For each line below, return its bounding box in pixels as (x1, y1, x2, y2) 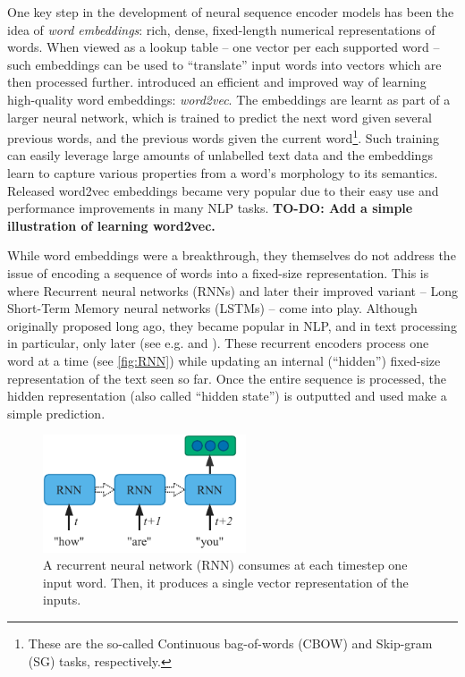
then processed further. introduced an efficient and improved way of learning (7, 72, 427, 91)
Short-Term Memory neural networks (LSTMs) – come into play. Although (7, 299, 418, 317)
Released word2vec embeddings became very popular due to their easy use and (7, 181, 439, 199)
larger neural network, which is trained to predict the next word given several (7, 107, 432, 126)
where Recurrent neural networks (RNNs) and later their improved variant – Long (7, 281, 458, 300)
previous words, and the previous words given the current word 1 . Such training (7, 126, 439, 147)
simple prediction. (7, 403, 106, 422)
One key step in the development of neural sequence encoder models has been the (7, 3, 454, 21)
